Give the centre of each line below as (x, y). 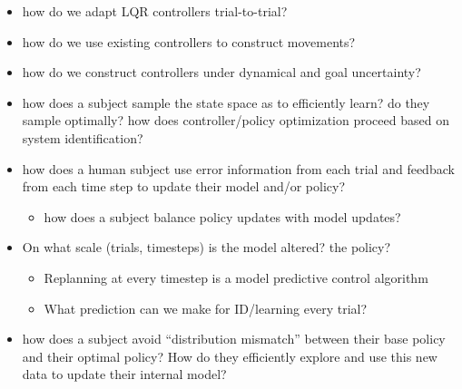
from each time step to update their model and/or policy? (184, 186)
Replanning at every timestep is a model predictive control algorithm (236, 277)
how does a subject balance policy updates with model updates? (222, 216)
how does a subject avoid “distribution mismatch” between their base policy (234, 339)
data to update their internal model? (124, 374)
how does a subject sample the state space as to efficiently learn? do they (226, 102)
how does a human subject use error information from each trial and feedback (238, 168)
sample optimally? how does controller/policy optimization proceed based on (236, 120)
